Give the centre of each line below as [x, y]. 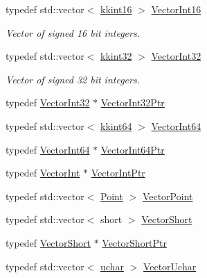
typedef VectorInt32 [48, 103]
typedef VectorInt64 [48, 149]
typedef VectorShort [48, 242]
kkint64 [116, 125]
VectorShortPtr [135, 242]
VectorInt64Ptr [133, 149]
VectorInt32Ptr [133, 103]
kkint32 [116, 56]
